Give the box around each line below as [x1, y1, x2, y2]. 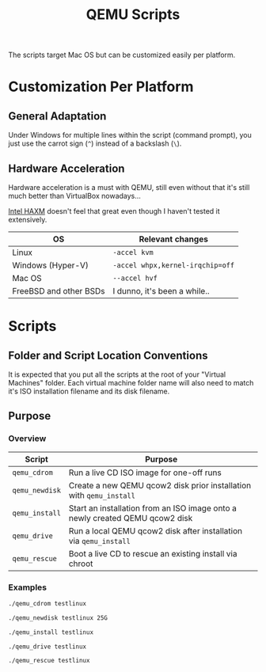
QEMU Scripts [85, 6, 180, 24]
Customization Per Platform [8, 78, 194, 96]
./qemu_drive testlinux [8, 643, 87, 651]
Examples [8, 582, 47, 593]
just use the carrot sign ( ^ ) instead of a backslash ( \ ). [8, 139, 182, 148]
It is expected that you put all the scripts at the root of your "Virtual [8, 370, 226, 379]
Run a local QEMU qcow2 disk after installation [68, 525, 243, 536]
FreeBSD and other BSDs [12, 286, 105, 296]
